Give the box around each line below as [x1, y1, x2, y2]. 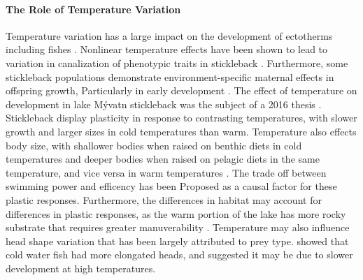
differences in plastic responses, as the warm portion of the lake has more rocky [6, 206, 346, 221]
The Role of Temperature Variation [6, 1, 181, 16]
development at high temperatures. [6, 260, 156, 275]
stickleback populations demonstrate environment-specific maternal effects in [6, 69, 334, 84]
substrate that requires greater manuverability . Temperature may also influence [6, 220, 350, 235]
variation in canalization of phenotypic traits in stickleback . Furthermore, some [6, 55, 348, 70]
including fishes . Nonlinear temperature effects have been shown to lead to [6, 42, 328, 57]
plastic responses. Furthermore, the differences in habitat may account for [6, 192, 322, 207]
